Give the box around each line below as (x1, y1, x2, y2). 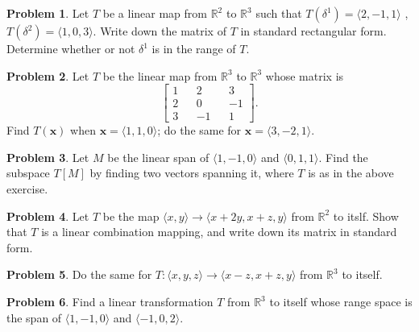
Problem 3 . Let (6, 148, 89, 165)
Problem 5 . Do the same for (6, 266, 152, 283)
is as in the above (308, 164, 394, 181)
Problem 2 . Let (6, 67, 89, 84)
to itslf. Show (333, 207, 399, 224)
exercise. (6, 181, 48, 197)
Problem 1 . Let (6, 5, 89, 21)
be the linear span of (107, 148, 209, 165)
